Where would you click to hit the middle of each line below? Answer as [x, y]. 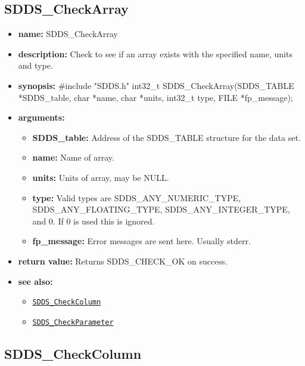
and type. [35, 65]
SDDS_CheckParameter [73, 322]
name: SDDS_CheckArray [68, 34]
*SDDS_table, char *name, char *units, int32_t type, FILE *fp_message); [155, 97]
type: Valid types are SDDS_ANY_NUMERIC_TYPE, [137, 197]
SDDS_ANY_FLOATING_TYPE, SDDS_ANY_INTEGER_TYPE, [161, 209]
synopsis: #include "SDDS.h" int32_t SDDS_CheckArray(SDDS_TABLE [156, 85]
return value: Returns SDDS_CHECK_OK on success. [123, 261]
